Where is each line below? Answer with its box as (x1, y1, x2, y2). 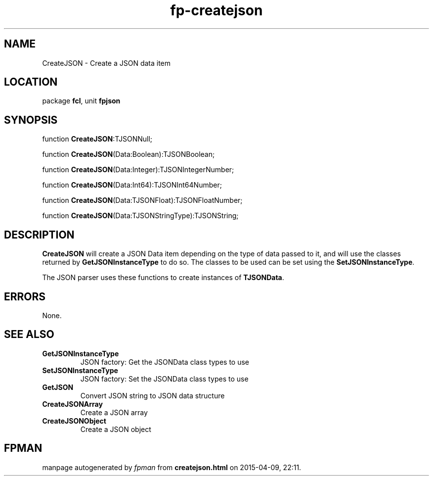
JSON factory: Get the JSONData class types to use (80, 357, 250, 366)
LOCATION (4, 76, 58, 89)
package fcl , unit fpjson (42, 96, 121, 105)
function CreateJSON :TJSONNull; (42, 135, 153, 144)
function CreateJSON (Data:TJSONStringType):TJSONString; (42, 211, 239, 220)
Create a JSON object (80, 425, 151, 433)
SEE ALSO (4, 328, 54, 341)
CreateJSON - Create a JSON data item (42, 58, 171, 67)
